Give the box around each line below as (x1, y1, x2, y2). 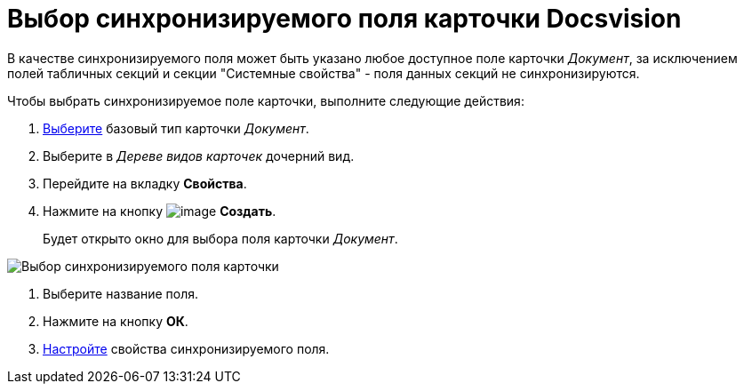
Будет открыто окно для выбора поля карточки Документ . (43, 230, 398, 246)
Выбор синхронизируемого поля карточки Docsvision (7, 4, 682, 34)
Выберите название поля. (43, 285, 199, 301)
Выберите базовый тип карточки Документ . (43, 120, 309, 136)
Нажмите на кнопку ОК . (43, 313, 188, 329)
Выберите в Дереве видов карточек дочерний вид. (43, 148, 355, 164)
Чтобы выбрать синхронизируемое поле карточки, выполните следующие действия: (7, 92, 524, 108)
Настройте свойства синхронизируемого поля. (43, 340, 330, 356)
